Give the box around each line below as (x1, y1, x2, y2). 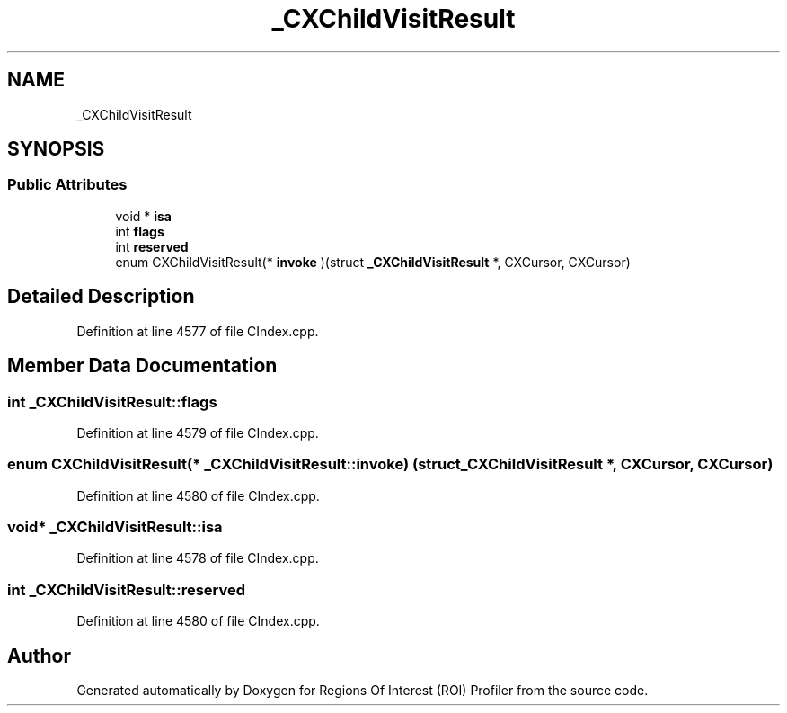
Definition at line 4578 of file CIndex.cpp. (76, 550, 319, 566)
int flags (115, 223, 164, 239)
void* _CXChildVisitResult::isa (7, 518, 223, 536)
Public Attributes (7, 175, 128, 194)
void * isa (115, 208, 172, 224)
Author (7, 644, 71, 667)
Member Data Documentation (7, 354, 278, 378)
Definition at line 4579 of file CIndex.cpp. (76, 424, 319, 441)
